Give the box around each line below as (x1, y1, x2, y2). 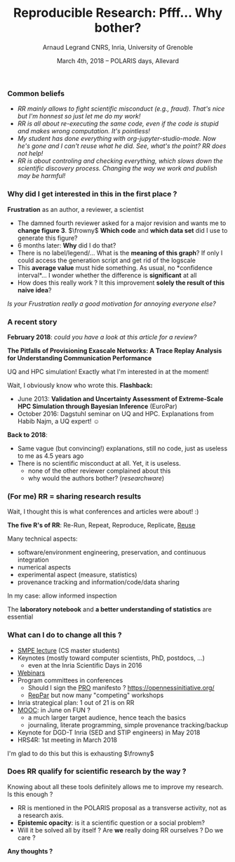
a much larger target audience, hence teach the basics (27, 713, 187, 722)
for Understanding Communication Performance (7, 353, 152, 362)
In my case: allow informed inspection (7, 591, 117, 600)
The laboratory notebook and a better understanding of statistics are (7, 605, 212, 614)
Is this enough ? (7, 790, 53, 798)
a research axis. (17, 811, 64, 819)
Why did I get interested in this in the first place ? (7, 189, 177, 199)
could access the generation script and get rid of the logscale (17, 256, 196, 264)
